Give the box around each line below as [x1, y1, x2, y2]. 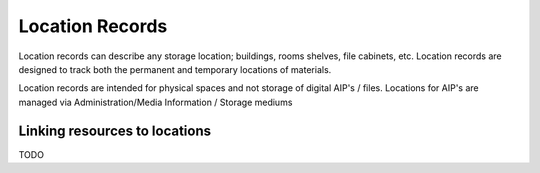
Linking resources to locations [18, 122, 212, 139]
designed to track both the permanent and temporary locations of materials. [18, 63, 332, 75]
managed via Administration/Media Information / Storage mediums [18, 96, 293, 108]
